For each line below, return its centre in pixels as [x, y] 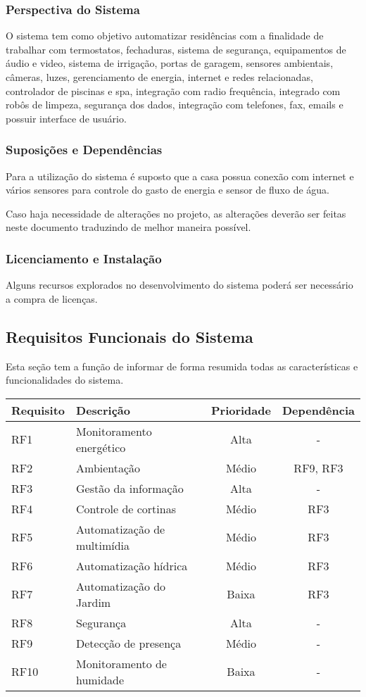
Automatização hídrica [132, 565]
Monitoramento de [121, 663]
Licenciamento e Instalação [84, 258]
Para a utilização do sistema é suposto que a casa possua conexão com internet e [180, 176]
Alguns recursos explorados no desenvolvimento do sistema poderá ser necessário [179, 285]
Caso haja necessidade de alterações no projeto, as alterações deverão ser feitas [176, 213]
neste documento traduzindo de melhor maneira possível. [128, 227]
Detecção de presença [129, 643]
